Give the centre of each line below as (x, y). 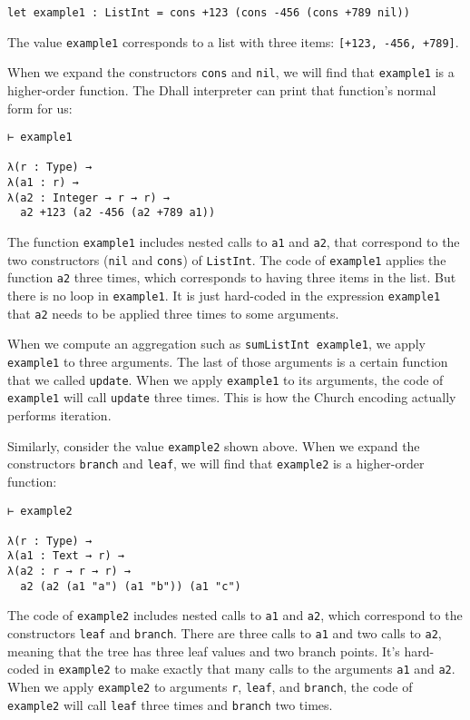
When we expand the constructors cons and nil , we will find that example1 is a (231, 72)
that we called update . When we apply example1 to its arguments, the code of (225, 379)
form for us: (40, 108)
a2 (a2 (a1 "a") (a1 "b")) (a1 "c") (131, 586)
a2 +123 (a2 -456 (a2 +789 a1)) (118, 213)
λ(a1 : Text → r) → (66, 556)
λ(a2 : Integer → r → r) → (88, 197)
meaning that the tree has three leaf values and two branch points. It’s (204, 651)
